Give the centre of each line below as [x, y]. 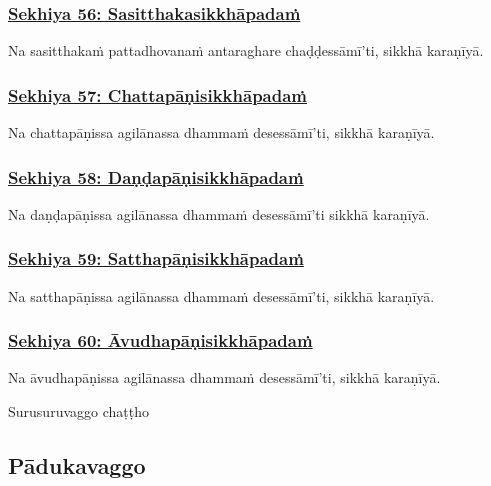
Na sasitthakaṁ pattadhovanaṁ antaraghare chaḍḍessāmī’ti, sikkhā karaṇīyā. [246, 50]
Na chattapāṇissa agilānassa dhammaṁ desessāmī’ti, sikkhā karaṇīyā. [221, 132]
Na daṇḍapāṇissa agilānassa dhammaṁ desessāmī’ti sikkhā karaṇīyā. [219, 213]
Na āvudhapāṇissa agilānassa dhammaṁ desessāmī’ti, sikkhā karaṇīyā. [224, 377]
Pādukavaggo [77, 465]
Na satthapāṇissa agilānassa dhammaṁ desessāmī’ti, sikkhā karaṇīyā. [221, 295]
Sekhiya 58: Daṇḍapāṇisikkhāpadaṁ [156, 176]
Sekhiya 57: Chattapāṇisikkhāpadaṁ [157, 94]
